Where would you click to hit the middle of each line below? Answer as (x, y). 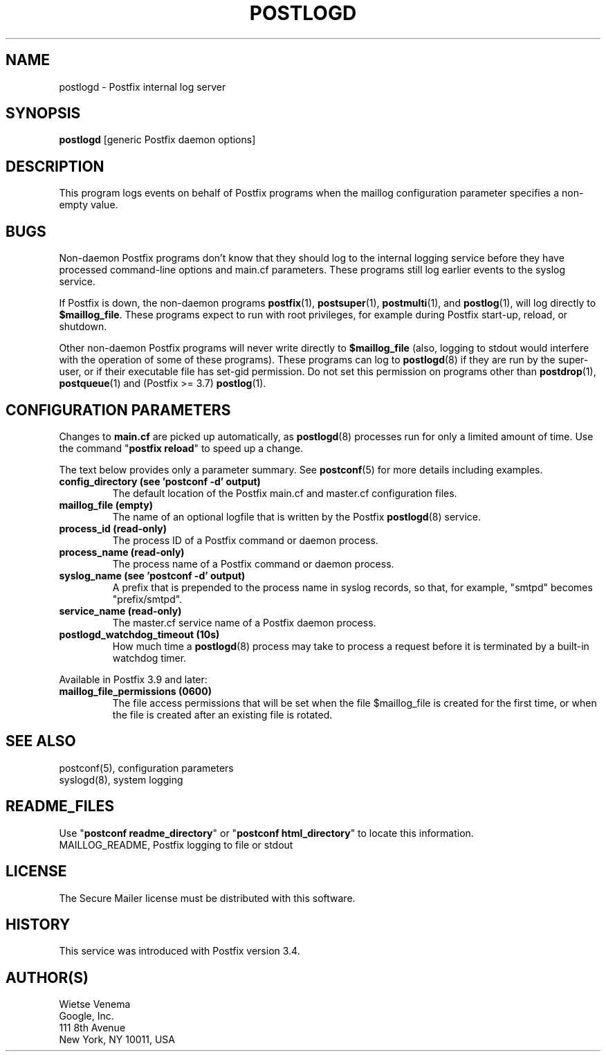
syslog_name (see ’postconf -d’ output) (152, 575)
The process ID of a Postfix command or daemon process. (245, 540)
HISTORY (38, 924)
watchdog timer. (149, 658)
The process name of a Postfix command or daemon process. (253, 563)
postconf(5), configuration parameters (146, 768)
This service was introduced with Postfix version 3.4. (180, 951)
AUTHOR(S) (47, 977)
